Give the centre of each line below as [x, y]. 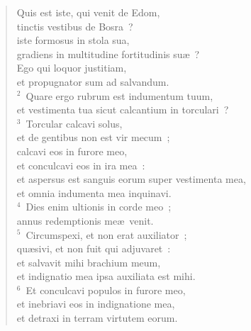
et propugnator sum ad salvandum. [93, 81]
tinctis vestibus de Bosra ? [75, 26]
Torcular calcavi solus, [74, 123]
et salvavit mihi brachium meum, [89, 262]
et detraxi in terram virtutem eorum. [97, 318]
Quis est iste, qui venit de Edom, [88, 12]
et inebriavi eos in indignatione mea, [96, 304]
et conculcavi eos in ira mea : [81, 165]
